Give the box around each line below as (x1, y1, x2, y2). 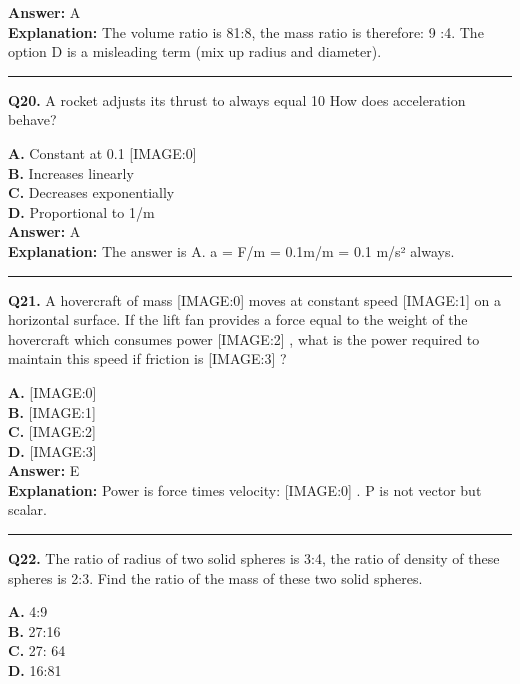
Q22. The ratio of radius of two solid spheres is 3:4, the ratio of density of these (8, 548, 500, 569)
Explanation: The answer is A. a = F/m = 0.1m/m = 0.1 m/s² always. (8, 240, 455, 261)
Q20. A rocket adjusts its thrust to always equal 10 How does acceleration (8, 89, 466, 110)
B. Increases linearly (8, 162, 134, 183)
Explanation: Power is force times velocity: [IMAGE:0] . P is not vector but (8, 479, 482, 500)
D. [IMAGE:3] (8, 440, 97, 461)
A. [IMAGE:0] (8, 381, 97, 402)
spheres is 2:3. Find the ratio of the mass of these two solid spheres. (8, 567, 423, 588)
